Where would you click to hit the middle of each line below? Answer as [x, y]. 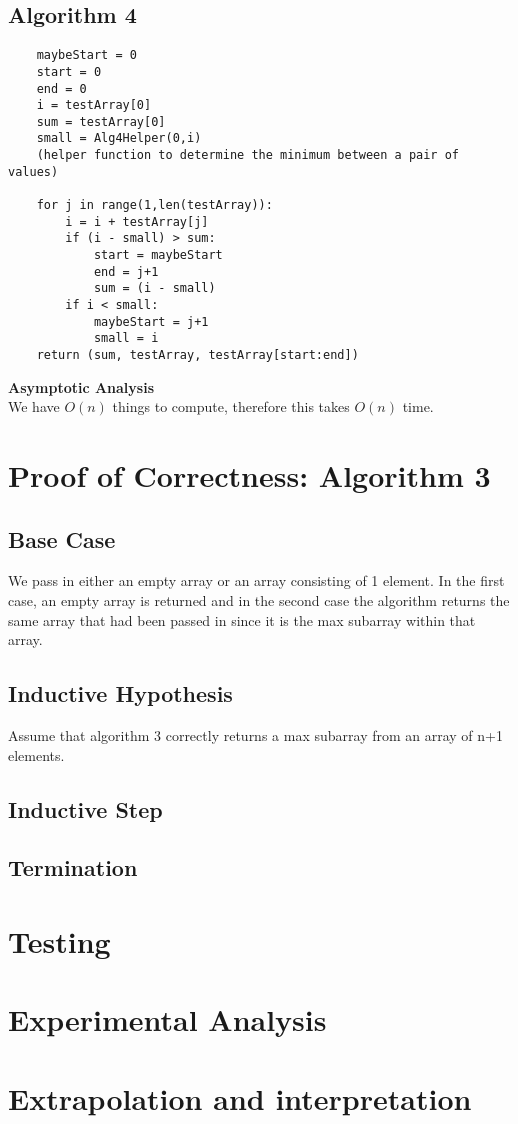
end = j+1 [126, 271]
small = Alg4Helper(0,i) [119, 138]
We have [34, 406]
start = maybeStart [158, 255]
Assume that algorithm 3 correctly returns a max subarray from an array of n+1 [255, 735]
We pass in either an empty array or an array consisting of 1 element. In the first [256, 580]
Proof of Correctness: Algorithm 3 [249, 475]
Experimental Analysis [167, 1019]
